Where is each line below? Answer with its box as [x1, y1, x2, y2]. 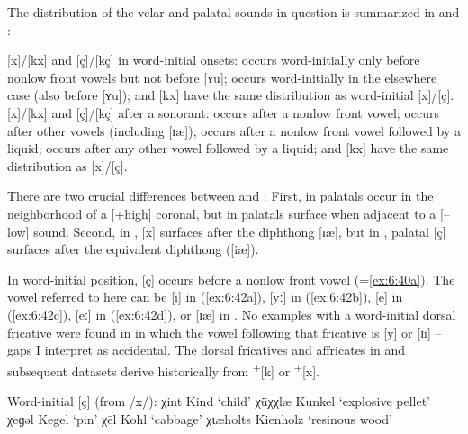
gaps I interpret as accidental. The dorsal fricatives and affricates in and [7, 340, 405, 359]
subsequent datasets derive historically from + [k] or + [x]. [7, 358, 319, 380]
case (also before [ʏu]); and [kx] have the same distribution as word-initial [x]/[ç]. [7, 86, 454, 104]
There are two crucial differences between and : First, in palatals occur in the [7, 186, 434, 205]
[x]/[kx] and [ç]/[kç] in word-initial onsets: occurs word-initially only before [7, 50, 420, 69]
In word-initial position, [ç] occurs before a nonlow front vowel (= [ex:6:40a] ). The [7, 269, 455, 288]
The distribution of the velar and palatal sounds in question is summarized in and [7, 3, 460, 21]
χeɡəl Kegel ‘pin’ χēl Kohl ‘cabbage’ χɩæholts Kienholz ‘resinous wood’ [7, 409, 392, 428]
